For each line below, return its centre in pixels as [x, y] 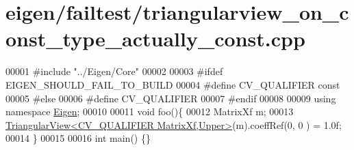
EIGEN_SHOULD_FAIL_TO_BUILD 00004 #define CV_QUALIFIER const [173, 84]
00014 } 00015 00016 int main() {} [78, 138]
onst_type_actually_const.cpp [155, 39]
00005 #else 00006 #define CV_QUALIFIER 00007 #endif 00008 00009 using [171, 98]
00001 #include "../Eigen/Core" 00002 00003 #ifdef [114, 71]
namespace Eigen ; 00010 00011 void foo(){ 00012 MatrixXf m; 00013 [150, 111]
